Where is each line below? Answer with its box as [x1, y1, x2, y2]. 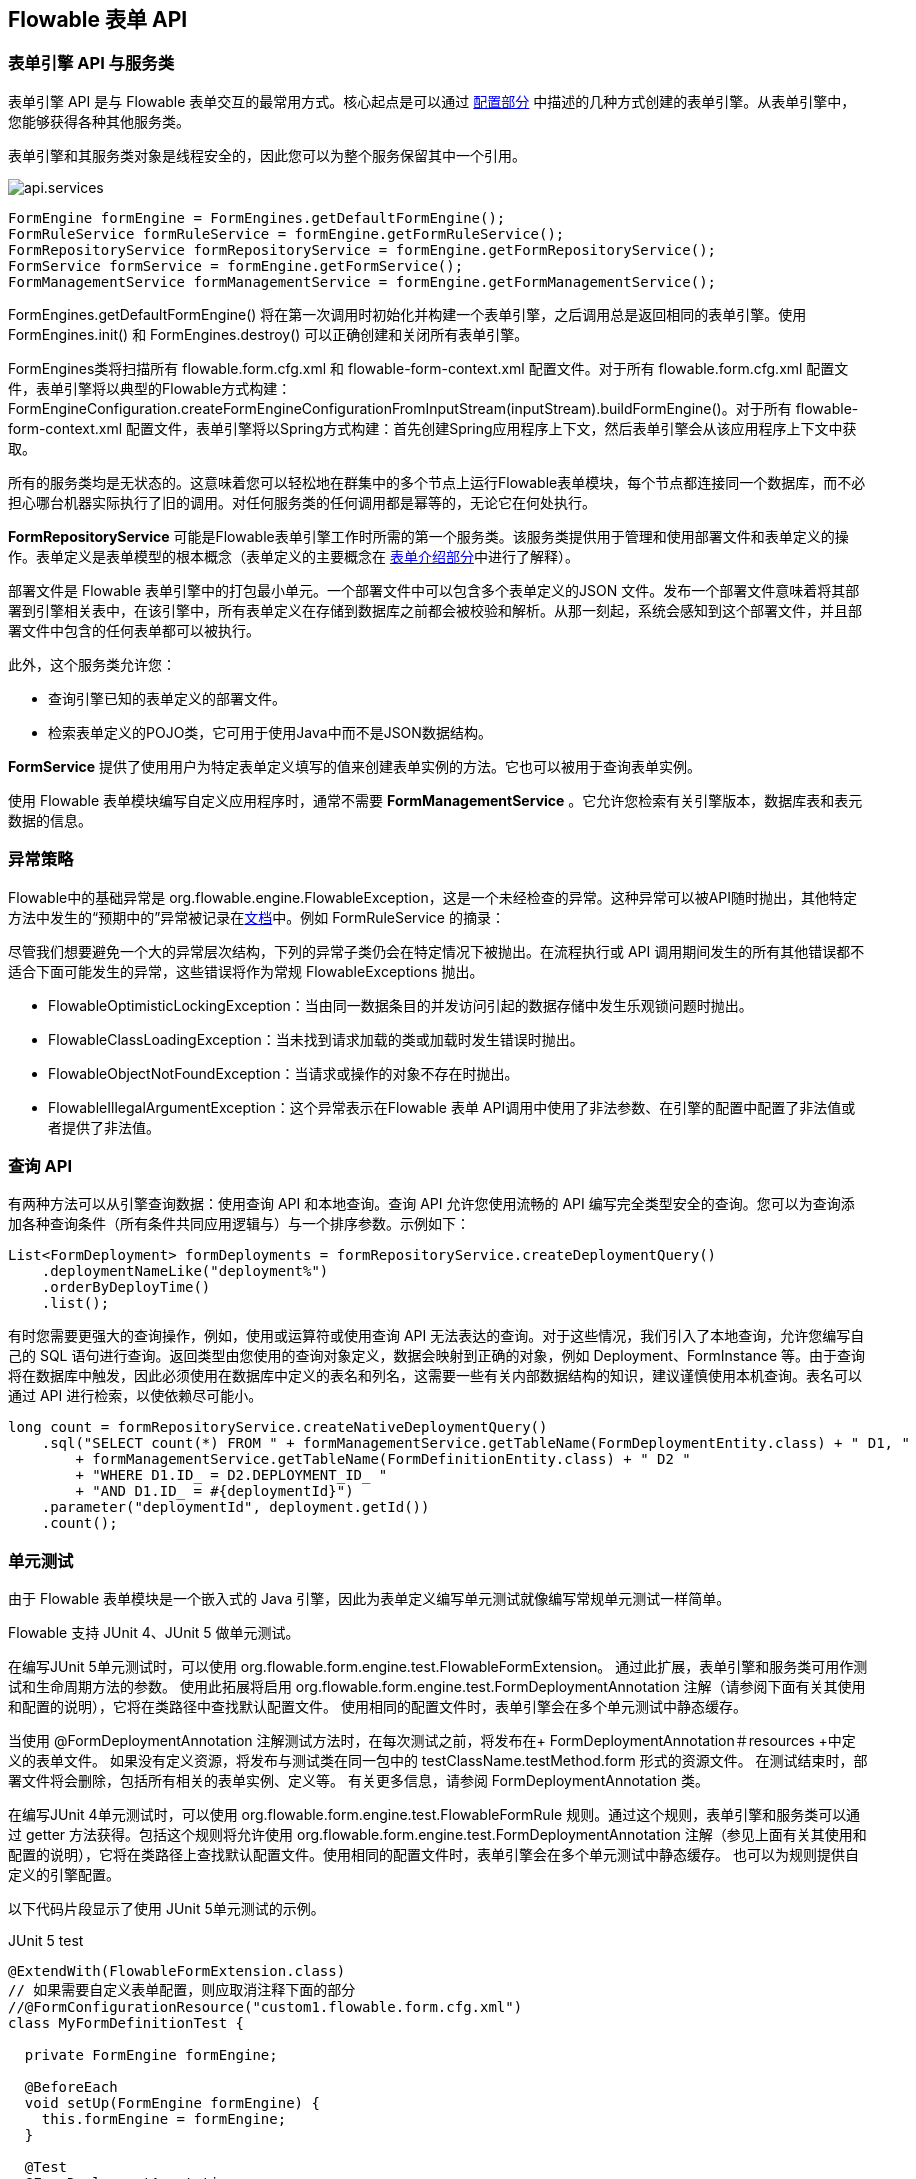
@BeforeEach [24, 2079, 118, 2096]
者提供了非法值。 [48, 1118, 160, 1136]
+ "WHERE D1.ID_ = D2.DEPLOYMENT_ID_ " [75, 1467, 388, 1484]
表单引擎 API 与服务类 [8, 53, 175, 74]
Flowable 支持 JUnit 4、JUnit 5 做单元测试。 [8, 1624, 300, 1642]
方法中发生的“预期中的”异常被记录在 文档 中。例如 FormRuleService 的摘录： [8, 908, 505, 926]
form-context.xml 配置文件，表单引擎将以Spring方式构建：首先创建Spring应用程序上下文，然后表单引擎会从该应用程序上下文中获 [8, 419, 857, 437]
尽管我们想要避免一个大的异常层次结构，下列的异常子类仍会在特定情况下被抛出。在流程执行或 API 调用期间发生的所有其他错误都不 [8, 942, 865, 960]
